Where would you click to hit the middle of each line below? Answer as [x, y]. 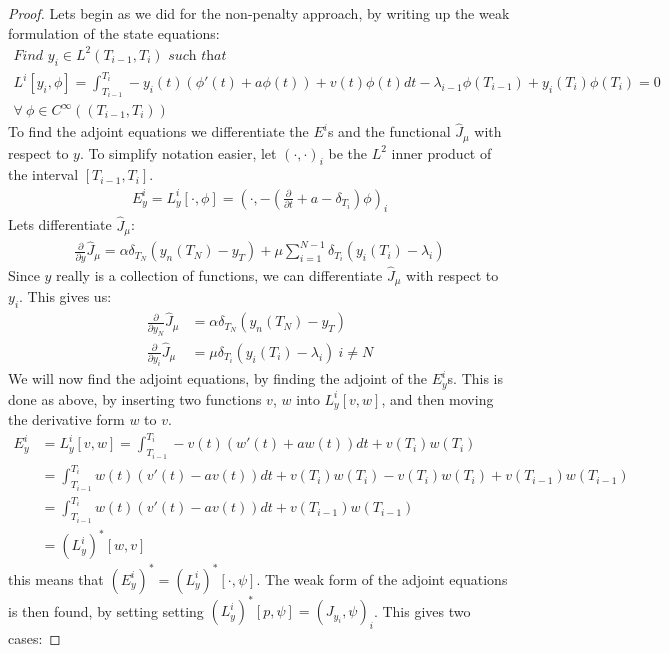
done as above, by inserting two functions [135, 398]
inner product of [441, 152]
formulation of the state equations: [114, 32]
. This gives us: [65, 296]
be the [348, 152]
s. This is [475, 378]
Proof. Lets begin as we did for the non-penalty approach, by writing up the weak [259, 13]
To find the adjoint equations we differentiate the [158, 131]
